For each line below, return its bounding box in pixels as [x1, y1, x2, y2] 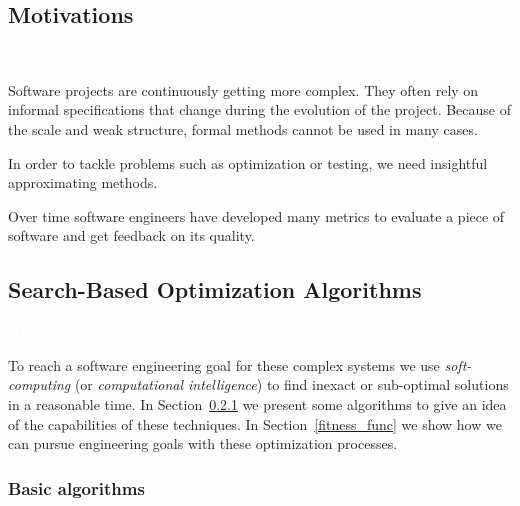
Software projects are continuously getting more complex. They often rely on [8, 79, 479, 100]
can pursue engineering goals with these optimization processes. [8, 433, 398, 454]
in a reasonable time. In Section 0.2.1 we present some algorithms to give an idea [8, 393, 507, 414]
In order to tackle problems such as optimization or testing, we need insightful [8, 152, 488, 173]
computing [8, 374, 71, 395]
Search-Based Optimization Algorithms [8, 274, 422, 305]
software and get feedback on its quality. [8, 225, 255, 246]
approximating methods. [8, 172, 158, 193]
